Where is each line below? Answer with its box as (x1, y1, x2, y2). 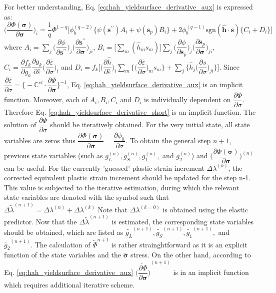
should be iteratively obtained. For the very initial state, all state (50, 119, 250, 130)
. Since (219, 61, 239, 72)
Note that (97, 204, 128, 214)
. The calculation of (30, 239, 90, 249)
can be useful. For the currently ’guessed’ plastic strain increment (4, 162, 204, 173)
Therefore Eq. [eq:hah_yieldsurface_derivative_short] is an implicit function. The (4, 107, 256, 117)
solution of (4, 119, 36, 130)
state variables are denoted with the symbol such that (4, 192, 169, 202)
